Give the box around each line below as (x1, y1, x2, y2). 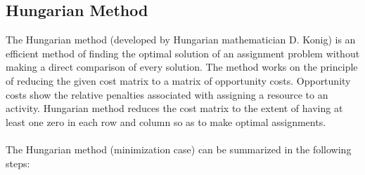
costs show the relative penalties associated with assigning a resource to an (6, 87, 328, 101)
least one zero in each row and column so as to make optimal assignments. (6, 114, 326, 129)
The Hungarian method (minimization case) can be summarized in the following (6, 141, 352, 156)
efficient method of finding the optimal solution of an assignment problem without (6, 45, 360, 60)
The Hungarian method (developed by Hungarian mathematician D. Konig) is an (6, 32, 356, 47)
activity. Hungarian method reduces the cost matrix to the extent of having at (6, 101, 343, 115)
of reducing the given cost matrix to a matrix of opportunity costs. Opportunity (6, 73, 351, 87)
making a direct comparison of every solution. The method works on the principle (6, 59, 358, 74)
